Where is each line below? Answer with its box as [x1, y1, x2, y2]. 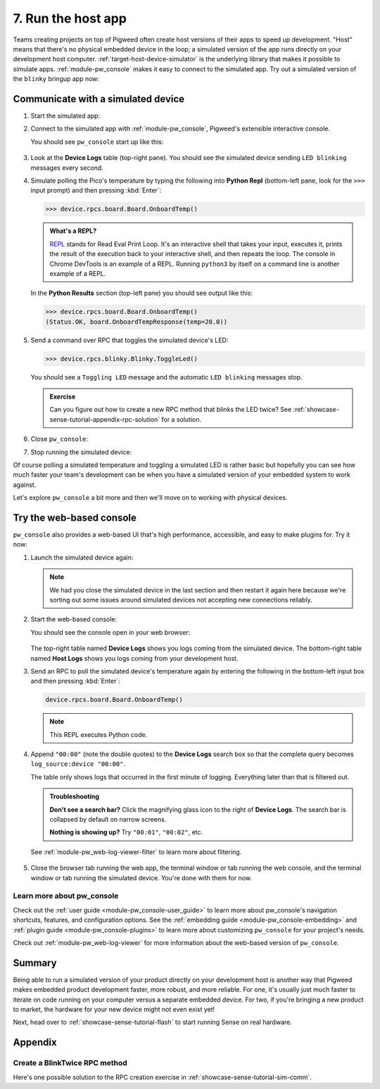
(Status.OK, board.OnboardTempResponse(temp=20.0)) [45, 317, 228, 326]
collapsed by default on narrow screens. [49, 815, 167, 824]
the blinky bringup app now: [13, 75, 100, 83]
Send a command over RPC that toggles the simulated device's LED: [30, 336, 229, 344]
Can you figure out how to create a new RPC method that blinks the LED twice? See [49, 406, 292, 414]
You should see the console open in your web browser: [30, 628, 191, 636]
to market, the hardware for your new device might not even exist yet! [13, 1005, 215, 1014]
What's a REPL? [49, 226, 97, 236]
